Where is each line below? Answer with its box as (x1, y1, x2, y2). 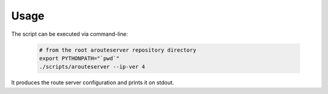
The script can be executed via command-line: (11, 30, 128, 38)
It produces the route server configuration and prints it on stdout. (11, 79, 174, 86)
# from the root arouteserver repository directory (39, 46, 197, 53)
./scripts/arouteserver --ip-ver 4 (39, 64, 145, 70)
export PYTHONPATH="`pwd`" (39, 55, 120, 62)
